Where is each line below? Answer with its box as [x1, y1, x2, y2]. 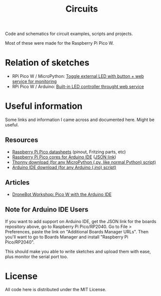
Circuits [65, 3, 98, 15]
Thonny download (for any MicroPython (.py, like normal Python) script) [12, 159, 157, 165]
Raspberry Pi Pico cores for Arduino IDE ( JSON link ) [12, 154, 117, 160]
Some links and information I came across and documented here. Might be [5, 117, 155, 122]
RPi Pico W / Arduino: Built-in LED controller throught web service [12, 84, 144, 89]
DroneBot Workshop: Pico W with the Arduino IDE [12, 191, 112, 197]
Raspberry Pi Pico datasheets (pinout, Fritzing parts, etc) [12, 149, 126, 155]
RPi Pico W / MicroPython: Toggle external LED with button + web [12, 73, 144, 79]
